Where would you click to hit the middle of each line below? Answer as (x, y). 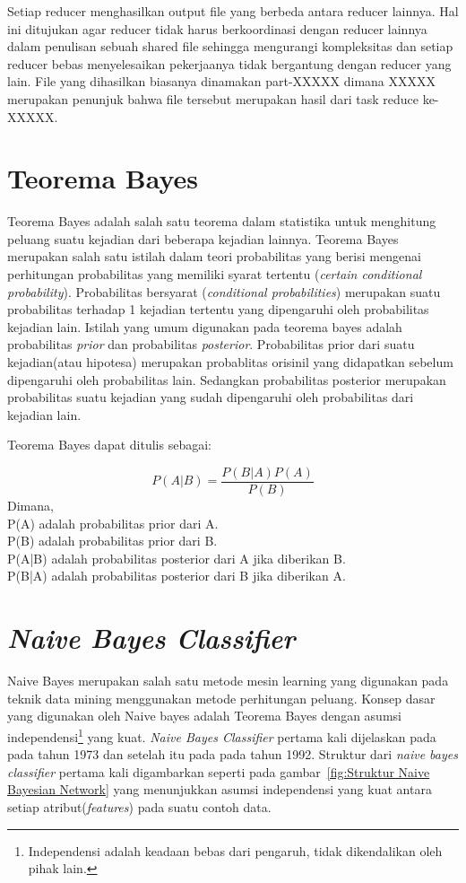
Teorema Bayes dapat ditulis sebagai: (109, 445)
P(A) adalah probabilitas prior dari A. (113, 523)
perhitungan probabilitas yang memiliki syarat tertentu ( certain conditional (215, 274)
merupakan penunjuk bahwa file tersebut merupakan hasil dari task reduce (213, 98)
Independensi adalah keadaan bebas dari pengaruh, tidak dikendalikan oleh (235, 850)
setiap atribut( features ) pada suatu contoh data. (139, 806)
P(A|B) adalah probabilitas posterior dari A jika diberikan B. (177, 558)
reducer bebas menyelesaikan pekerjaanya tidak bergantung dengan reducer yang (229, 63)
